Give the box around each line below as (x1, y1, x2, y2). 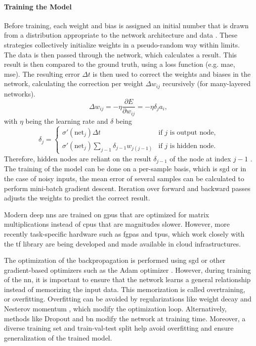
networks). (4, 88, 36, 99)
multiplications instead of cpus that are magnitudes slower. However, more (4, 219, 230, 229)
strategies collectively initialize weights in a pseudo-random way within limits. (4, 39, 240, 49)
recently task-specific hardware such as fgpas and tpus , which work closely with (4, 228, 245, 239)
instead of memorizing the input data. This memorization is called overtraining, (4, 284, 246, 294)
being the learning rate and (25, 115, 108, 126)
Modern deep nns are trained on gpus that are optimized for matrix (4, 209, 209, 219)
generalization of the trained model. (4, 332, 112, 343)
